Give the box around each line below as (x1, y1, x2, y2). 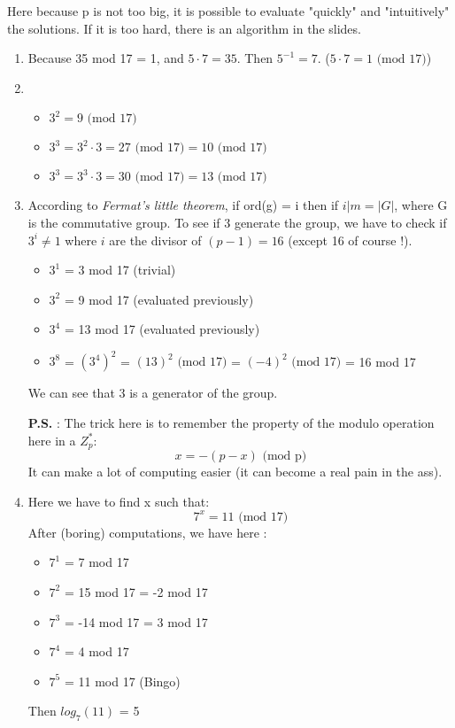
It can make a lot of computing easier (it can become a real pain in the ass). (27, 462, 443, 481)
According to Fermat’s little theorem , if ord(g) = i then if (27, 196, 339, 214)
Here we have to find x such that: (27, 492, 210, 510)
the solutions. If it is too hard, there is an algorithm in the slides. (7, 19, 361, 37)
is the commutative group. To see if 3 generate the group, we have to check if (27, 213, 447, 231)
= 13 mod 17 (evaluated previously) (64, 320, 260, 338)
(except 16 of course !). (288, 230, 413, 249)
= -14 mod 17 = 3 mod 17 (64, 612, 208, 631)
